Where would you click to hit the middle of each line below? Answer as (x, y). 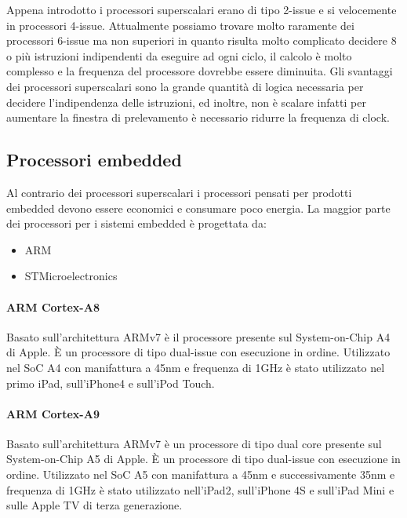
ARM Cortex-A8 (53, 306)
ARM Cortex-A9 (53, 413)
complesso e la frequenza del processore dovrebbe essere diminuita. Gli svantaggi (200, 71)
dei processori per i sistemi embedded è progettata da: (136, 223)
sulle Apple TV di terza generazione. (94, 505)
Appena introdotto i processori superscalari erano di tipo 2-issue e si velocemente (202, 9)
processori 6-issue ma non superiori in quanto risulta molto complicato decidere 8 (202, 40)
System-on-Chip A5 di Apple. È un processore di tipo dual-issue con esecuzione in (203, 459)
